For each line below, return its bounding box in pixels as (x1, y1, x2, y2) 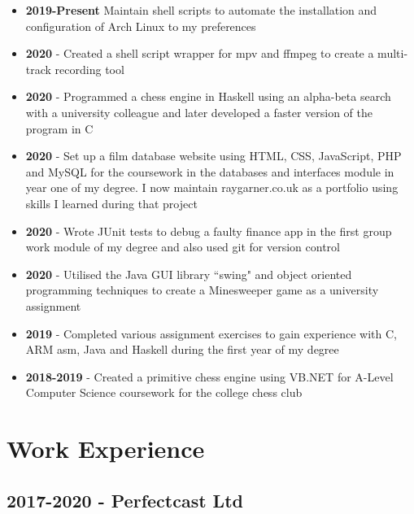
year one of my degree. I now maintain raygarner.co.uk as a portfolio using (25, 179, 399, 196)
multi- (377, 45, 408, 62)
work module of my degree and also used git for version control (25, 238, 340, 255)
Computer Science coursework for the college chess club (25, 384, 303, 401)
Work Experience (7, 432, 205, 465)
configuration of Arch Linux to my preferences (25, 17, 256, 34)
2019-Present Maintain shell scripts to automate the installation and (25, 2, 377, 18)
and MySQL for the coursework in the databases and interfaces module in (25, 163, 394, 180)
